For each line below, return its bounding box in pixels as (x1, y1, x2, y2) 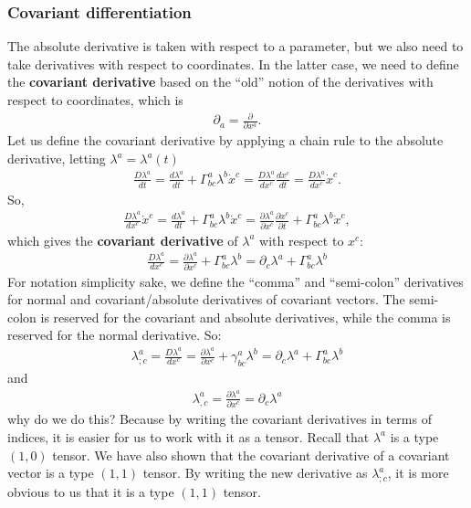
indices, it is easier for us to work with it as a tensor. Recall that (7, 427, 370, 446)
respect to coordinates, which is (7, 90, 183, 109)
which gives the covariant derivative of (7, 230, 238, 249)
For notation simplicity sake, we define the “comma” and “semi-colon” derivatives (7, 271, 464, 291)
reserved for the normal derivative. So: (7, 325, 222, 344)
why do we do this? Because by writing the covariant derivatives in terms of (7, 409, 432, 429)
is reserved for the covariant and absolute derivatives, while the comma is (40, 307, 451, 326)
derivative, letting (7, 149, 106, 168)
